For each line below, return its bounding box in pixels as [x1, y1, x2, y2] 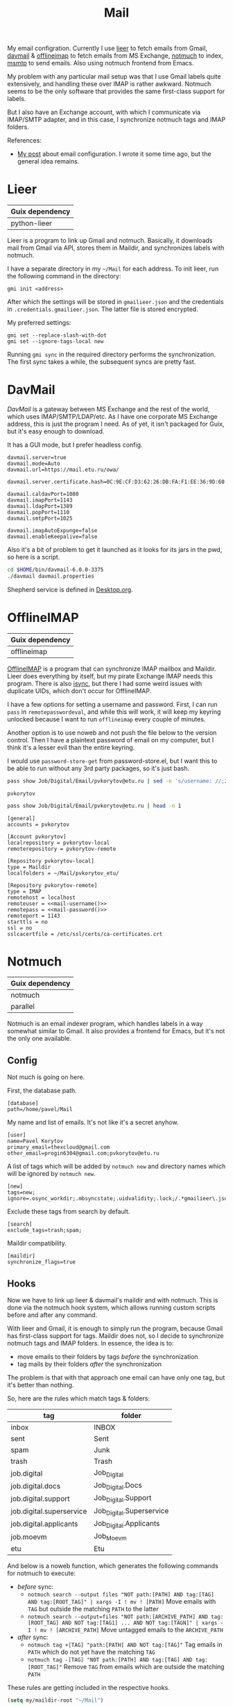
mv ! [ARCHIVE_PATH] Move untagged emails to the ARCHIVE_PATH [40, 1626, 223, 1634]
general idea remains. [17, 157, 80, 166]
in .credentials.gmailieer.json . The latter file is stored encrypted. [7, 305, 199, 314]
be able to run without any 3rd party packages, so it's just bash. [7, 764, 189, 772]
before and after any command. [7, 1311, 98, 1319]
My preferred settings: [7, 319, 71, 327]
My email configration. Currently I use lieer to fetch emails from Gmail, [7, 44, 208, 53]
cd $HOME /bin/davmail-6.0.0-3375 [7, 566, 104, 573]
